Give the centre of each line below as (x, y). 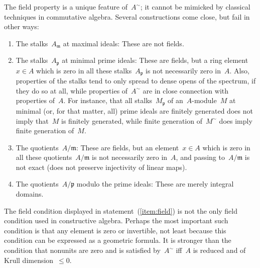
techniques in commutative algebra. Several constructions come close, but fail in (127, 16)
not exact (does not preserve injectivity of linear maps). (101, 167)
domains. (30, 194)
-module (204, 100)
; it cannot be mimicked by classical (195, 7)
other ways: (22, 26)
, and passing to (200, 157)
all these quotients (44, 157)
